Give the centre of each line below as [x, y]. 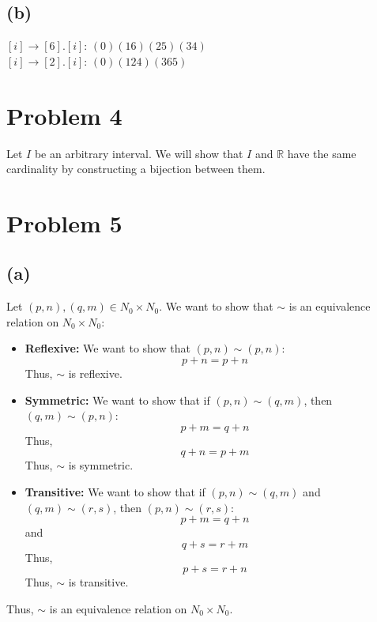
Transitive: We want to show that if [115, 492]
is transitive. [98, 582]
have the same [322, 153]
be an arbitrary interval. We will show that [139, 153]
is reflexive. [95, 373]
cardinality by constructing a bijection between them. [136, 169]
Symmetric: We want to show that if [117, 400]
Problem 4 [64, 115]
